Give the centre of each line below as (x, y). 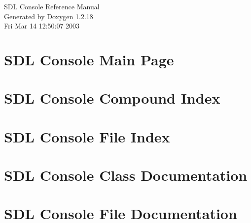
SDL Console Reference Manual (52, 6)
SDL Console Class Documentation (126, 175)
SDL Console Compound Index (112, 98)
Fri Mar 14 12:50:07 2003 (42, 26)
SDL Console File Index (87, 136)
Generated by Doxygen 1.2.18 (49, 16)
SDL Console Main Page (89, 59)
